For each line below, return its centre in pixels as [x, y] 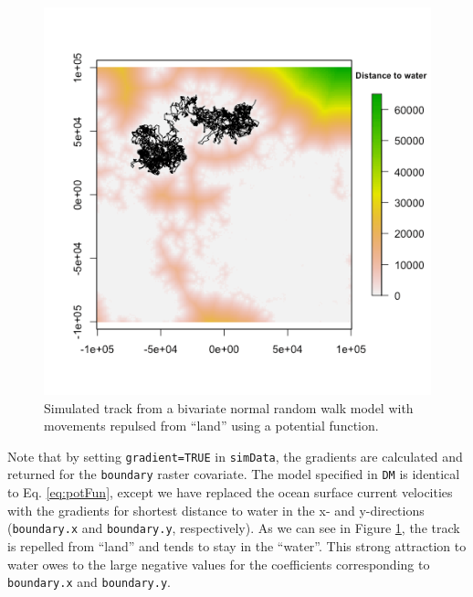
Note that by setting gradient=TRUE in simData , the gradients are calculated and [235, 456]
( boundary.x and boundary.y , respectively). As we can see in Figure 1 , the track [234, 528]
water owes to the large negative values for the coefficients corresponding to [219, 564]
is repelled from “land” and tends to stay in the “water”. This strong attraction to [237, 545]
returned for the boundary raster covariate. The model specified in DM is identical [234, 474]
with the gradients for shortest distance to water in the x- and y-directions [216, 510]
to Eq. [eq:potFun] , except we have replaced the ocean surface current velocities [230, 492]
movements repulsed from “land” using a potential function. [211, 426]
